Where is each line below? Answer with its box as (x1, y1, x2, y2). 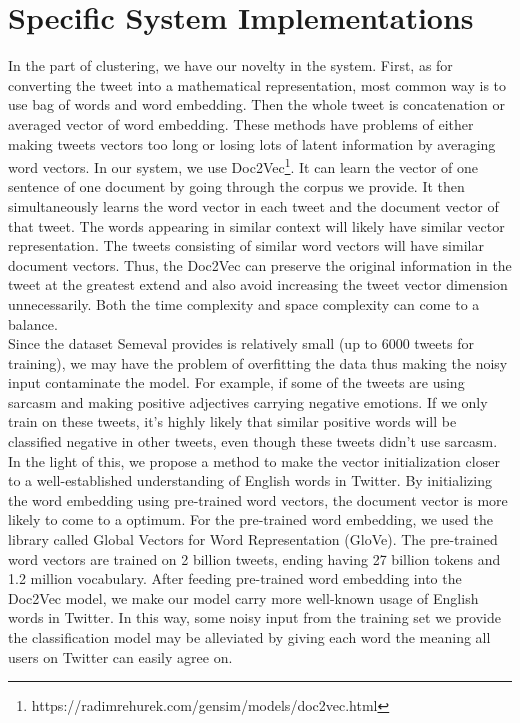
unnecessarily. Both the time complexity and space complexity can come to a (8, 293, 480, 314)
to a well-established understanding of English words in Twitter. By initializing (8, 470, 492, 491)
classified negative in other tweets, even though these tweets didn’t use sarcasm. (8, 431, 498, 452)
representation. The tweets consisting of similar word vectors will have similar (8, 235, 484, 256)
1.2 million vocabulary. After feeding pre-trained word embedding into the (8, 568, 462, 589)
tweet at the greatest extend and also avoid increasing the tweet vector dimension (8, 274, 508, 295)
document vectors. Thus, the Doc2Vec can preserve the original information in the (8, 254, 512, 275)
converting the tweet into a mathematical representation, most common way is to (8, 74, 507, 95)
